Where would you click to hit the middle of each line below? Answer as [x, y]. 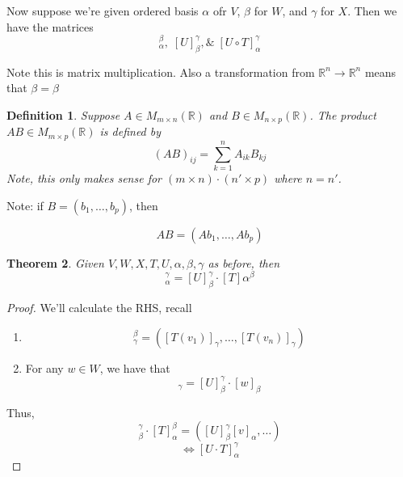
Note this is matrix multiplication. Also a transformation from [161, 72]
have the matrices [50, 26]
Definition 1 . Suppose [63, 114]
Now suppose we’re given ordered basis [103, 11]
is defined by [130, 131]
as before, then [244, 262]
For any [44, 367]
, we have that [135, 367]
